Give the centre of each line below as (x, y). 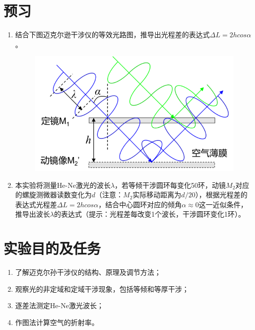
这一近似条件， (223, 204)
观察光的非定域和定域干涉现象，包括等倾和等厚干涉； (102, 289)
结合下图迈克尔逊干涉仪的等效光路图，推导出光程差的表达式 (112, 35)
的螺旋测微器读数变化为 (53, 195)
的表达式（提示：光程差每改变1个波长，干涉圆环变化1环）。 (149, 214)
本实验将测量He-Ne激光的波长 (63, 185)
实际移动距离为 (157, 195)
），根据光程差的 (221, 195)
